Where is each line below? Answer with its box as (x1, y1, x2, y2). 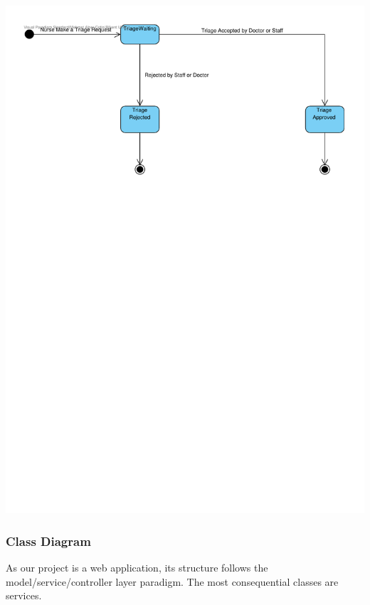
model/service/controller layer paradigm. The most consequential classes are (6, 574, 339, 589)
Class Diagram (6, 532, 91, 549)
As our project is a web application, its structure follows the (6, 559, 268, 574)
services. (6, 588, 42, 603)
